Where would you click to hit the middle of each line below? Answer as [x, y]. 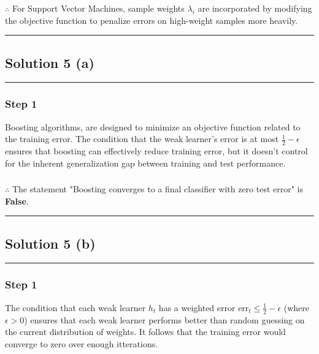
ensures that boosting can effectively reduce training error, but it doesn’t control [156, 150]
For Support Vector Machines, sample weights [98, 8]
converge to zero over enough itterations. [82, 343]
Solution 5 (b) [50, 243]
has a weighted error [197, 307]
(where [296, 307]
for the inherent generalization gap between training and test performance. [145, 163]
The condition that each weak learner [75, 307]
